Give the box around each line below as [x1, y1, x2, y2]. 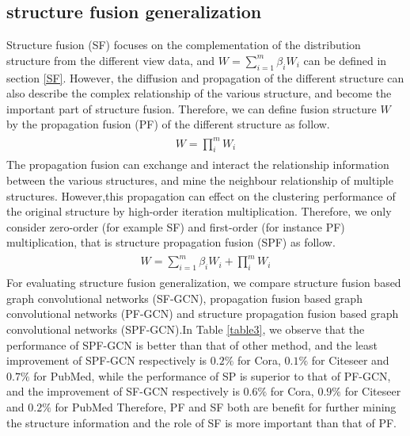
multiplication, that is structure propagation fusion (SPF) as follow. [6, 234, 336, 251]
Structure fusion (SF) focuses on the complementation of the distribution [6, 36, 361, 53]
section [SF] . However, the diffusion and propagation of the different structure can [6, 69, 404, 86]
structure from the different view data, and [6, 52, 215, 68]
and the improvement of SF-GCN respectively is [6, 383, 240, 400]
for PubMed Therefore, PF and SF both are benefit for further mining [55, 399, 397, 415]
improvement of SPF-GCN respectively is [6, 352, 207, 369]
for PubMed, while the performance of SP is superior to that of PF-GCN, [33, 367, 391, 384]
